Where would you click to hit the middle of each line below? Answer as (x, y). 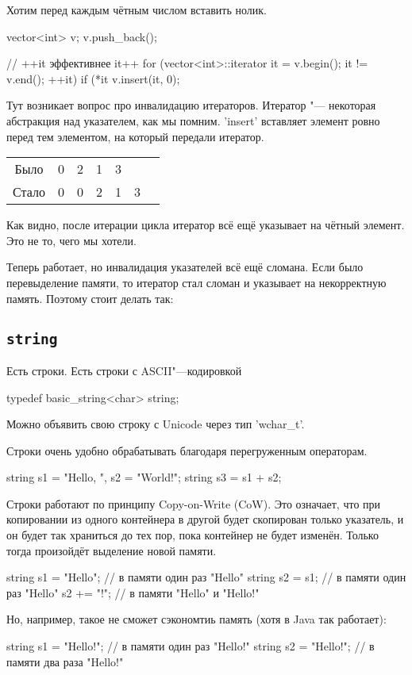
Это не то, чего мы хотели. (71, 240)
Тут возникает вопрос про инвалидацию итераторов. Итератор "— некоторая (191, 105)
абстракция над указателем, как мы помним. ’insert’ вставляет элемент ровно (193, 120)
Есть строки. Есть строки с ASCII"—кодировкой (124, 370)
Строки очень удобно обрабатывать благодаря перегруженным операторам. (187, 450)
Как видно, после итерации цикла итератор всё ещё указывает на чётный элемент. (206, 225)
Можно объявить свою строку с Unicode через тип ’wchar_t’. (156, 424)
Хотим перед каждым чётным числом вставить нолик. (137, 10)
